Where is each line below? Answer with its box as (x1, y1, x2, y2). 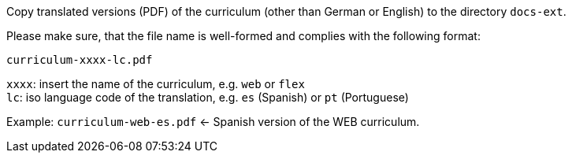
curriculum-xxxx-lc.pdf (6, 54, 153, 66)
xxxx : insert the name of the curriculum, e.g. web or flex (6, 77, 305, 91)
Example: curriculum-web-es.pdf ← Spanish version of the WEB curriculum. (6, 115, 420, 128)
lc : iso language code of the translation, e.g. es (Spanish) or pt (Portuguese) (6, 91, 409, 104)
